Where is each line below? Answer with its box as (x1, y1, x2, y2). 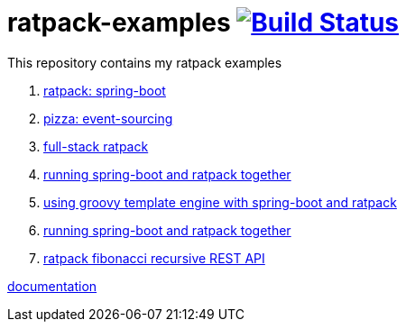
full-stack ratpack (43, 138, 149, 154)
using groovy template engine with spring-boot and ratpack (43, 194, 397, 210)
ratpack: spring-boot (43, 82, 166, 98)
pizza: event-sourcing (43, 110, 173, 126)
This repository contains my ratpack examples (7, 54, 282, 70)
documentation (7, 278, 97, 294)
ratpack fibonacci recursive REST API (43, 250, 265, 266)
